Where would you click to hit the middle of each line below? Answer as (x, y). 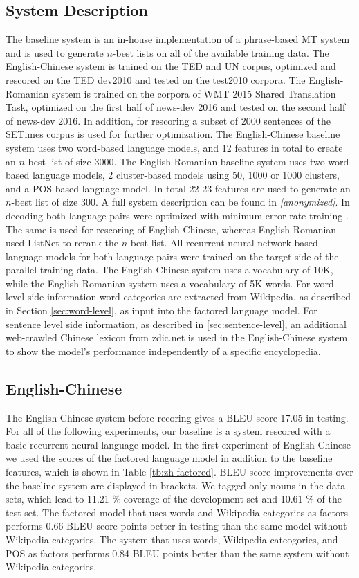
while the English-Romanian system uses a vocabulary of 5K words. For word (170, 283)
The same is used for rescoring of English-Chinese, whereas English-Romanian (171, 229)
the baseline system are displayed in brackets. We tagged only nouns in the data (176, 485)
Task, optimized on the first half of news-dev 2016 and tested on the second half (176, 107)
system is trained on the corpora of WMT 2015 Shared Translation (194, 93)
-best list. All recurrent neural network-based (223, 243)
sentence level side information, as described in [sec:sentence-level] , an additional (176, 324)
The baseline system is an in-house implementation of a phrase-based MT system (178, 39)
